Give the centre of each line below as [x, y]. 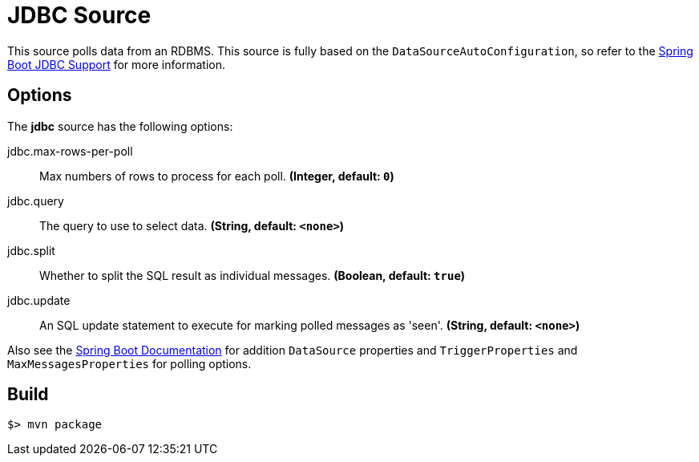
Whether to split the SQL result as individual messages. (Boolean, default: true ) [253, 275]
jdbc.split [31, 250]
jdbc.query [36, 201]
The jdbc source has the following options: [120, 126]
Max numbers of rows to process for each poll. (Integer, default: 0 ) [217, 176]
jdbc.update [39, 300]
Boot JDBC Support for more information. [116, 64]
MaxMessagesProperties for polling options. [129, 363]
